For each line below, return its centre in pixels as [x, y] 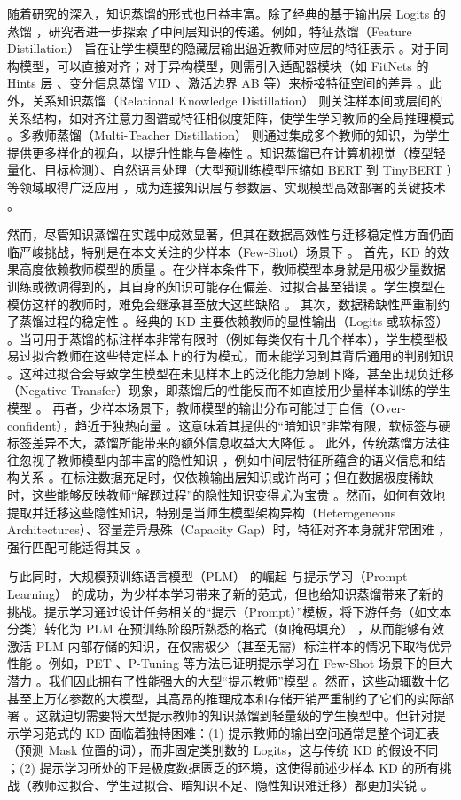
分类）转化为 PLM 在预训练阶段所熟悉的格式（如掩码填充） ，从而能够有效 [226, 629]
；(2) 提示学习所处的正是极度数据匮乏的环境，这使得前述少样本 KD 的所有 [223, 767]
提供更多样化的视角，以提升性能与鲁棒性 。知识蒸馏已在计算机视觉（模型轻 [227, 152]
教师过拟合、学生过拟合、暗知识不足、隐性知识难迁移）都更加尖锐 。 [232, 784]
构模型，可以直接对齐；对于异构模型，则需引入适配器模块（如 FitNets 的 [218, 65]
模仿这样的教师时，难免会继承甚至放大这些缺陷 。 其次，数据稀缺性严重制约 [229, 303]
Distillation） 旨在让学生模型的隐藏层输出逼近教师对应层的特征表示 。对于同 [228, 48]
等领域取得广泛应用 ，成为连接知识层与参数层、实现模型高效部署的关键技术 [227, 186]
